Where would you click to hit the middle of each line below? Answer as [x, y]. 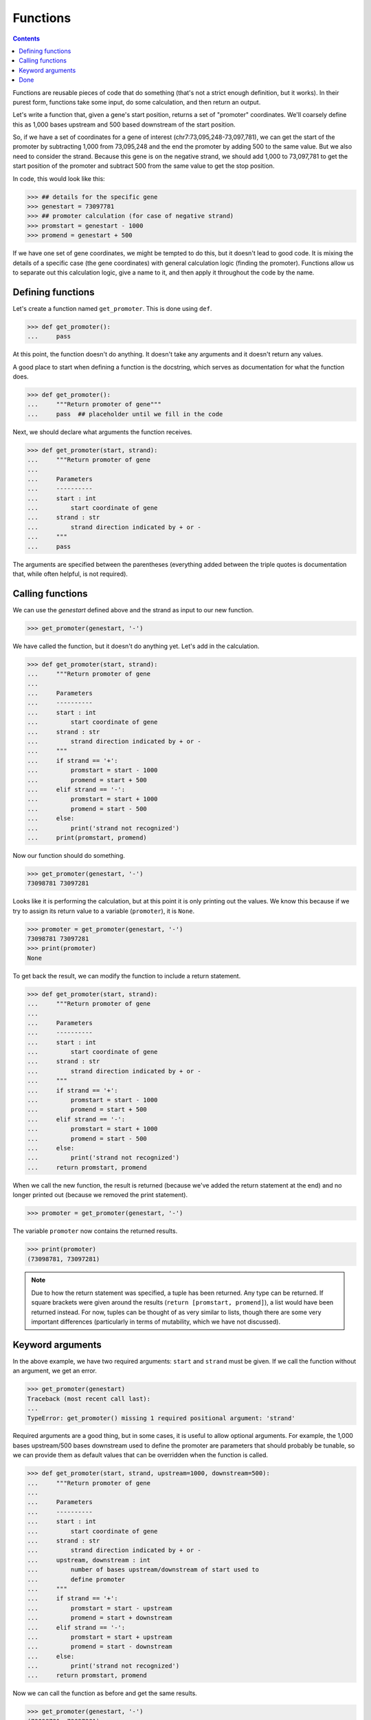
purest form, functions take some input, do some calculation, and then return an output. [137, 102]
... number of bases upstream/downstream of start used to [143, 1570]
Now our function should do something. [69, 855]
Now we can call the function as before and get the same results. [105, 1693]
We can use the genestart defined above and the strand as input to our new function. [133, 610]
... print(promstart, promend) [87, 837]
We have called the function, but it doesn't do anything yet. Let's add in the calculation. [136, 646]
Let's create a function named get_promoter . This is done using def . [112, 308]
